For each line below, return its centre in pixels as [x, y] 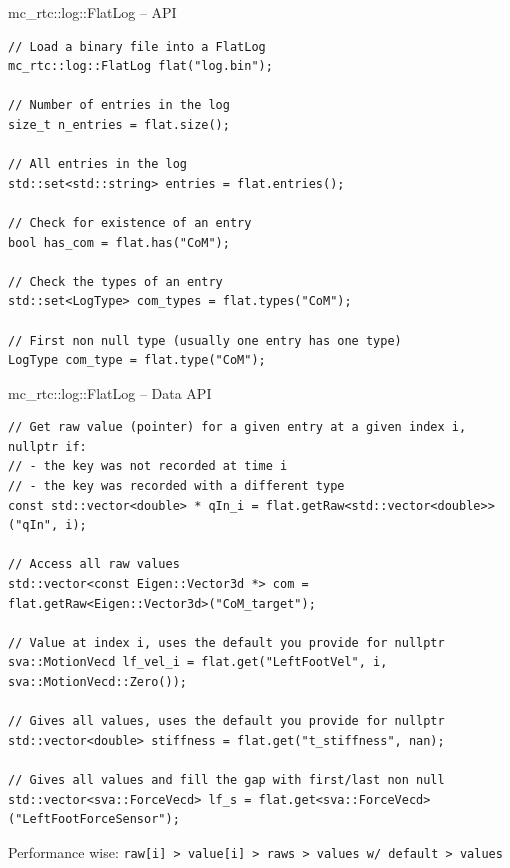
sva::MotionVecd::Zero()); [97, 682]
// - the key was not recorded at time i [148, 466]
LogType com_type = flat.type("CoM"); [137, 360]
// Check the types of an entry [115, 281]
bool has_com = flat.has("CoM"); [119, 242]
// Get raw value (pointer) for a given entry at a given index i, [237, 427]
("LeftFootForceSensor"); [94, 819]
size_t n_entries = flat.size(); [119, 124]
